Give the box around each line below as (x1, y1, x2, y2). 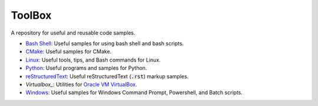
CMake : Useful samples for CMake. (25, 48, 112, 55)
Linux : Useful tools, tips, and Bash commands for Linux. (25, 56, 161, 63)
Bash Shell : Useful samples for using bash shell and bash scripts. (25, 40, 184, 47)
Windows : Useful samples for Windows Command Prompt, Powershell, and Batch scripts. (25, 89, 243, 96)
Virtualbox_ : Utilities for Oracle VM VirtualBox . (25, 81, 138, 88)
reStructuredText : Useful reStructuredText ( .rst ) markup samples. (25, 73, 189, 80)
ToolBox (11, 9, 52, 22)
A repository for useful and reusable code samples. (11, 29, 135, 36)
